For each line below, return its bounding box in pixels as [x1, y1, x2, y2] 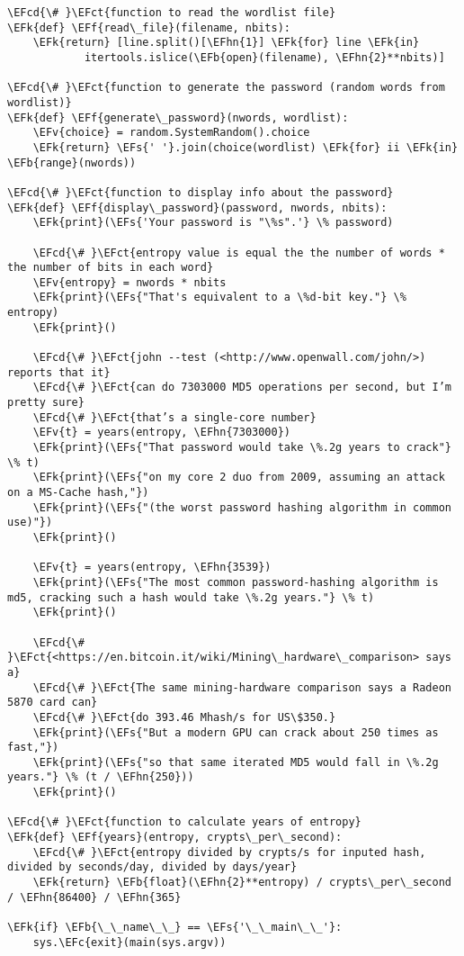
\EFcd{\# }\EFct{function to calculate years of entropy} [7, 816, 361, 829]
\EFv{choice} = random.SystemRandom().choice [32, 126, 310, 140]
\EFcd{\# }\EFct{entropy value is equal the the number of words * [32, 246, 445, 259]
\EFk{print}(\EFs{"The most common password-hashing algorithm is [32, 575, 439, 589]
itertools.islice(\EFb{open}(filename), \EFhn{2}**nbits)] [84, 50, 445, 64]
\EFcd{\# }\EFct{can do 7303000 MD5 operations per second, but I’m [32, 381, 451, 394]
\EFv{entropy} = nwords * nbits [32, 275, 227, 289]
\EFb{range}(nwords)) [7, 156, 137, 169]
